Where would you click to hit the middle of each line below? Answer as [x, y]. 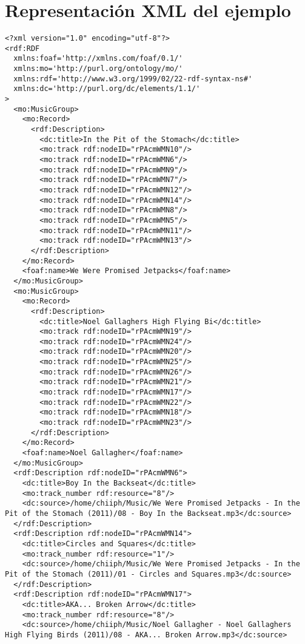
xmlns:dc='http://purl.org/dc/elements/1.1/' [107, 89]
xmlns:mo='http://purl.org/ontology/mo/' [98, 69]
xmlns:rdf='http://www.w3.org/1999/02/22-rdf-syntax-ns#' [133, 79]
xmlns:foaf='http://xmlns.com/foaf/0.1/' [98, 59]
